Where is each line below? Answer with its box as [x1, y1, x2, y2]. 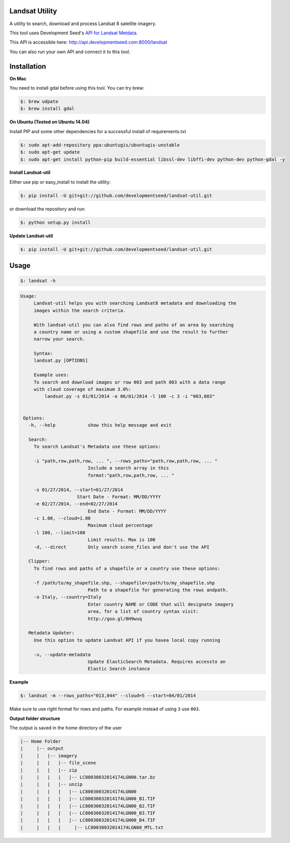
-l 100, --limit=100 [33, 530, 86, 535]
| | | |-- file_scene [20, 760, 96, 766]
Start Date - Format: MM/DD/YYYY [77, 494, 161, 499]
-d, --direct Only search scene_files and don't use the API [33, 544, 210, 550]
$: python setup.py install [20, 219, 91, 225]
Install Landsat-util [9, 170, 51, 176]
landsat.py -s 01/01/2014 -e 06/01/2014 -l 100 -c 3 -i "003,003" [44, 393, 215, 399]
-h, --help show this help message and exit [28, 423, 172, 428]
